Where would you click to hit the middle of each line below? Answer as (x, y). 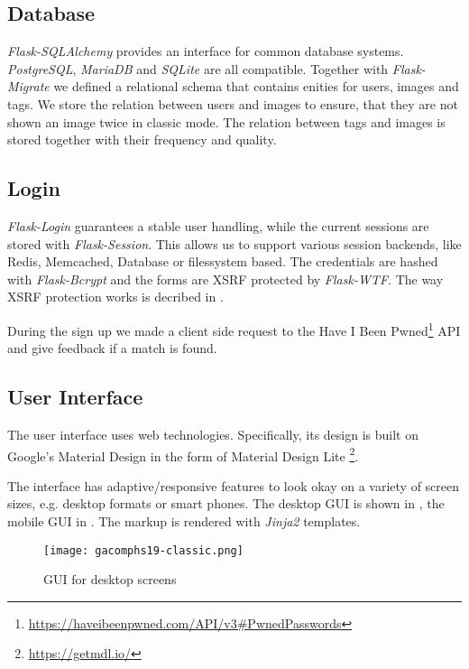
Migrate (28, 86)
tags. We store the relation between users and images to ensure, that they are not (233, 103)
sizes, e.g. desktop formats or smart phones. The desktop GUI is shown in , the (226, 503)
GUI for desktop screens (110, 579)
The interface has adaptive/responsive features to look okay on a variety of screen (234, 485)
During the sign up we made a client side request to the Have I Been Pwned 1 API (234, 329)
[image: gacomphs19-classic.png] (143, 550)
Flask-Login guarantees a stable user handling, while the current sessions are (218, 225)
